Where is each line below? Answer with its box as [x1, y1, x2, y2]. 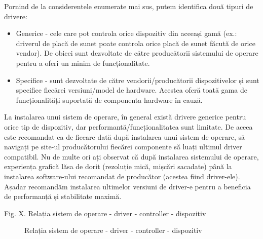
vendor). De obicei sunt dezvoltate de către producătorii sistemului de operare [16, 48, 258, 58]
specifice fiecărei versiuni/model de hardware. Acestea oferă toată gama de [16, 85, 247, 95]
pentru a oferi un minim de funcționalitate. [16, 57, 150, 68]
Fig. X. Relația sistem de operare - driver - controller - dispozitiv [4, 208, 206, 218]
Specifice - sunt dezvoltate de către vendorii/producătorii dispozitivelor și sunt [16, 74, 259, 85]
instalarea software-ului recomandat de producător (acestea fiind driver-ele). [4, 171, 240, 181]
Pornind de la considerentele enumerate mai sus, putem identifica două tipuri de [4, 1, 253, 11]
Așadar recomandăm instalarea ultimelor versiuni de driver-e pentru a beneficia [4, 181, 251, 191]
